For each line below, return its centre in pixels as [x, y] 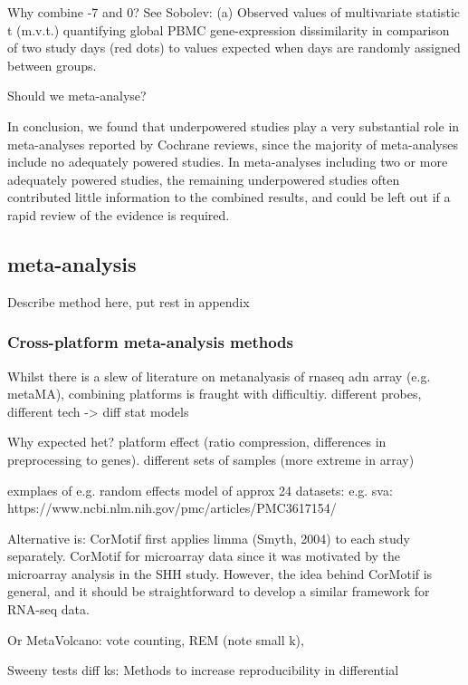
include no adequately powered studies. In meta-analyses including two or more [228, 162]
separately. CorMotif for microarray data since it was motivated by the [204, 556]
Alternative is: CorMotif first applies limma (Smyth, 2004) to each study [209, 538]
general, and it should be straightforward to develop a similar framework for [219, 591]
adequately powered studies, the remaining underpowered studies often [204, 179]
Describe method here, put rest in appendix [129, 301]
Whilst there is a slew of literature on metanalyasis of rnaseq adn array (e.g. [219, 376]
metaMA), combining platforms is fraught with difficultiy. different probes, [215, 394]
